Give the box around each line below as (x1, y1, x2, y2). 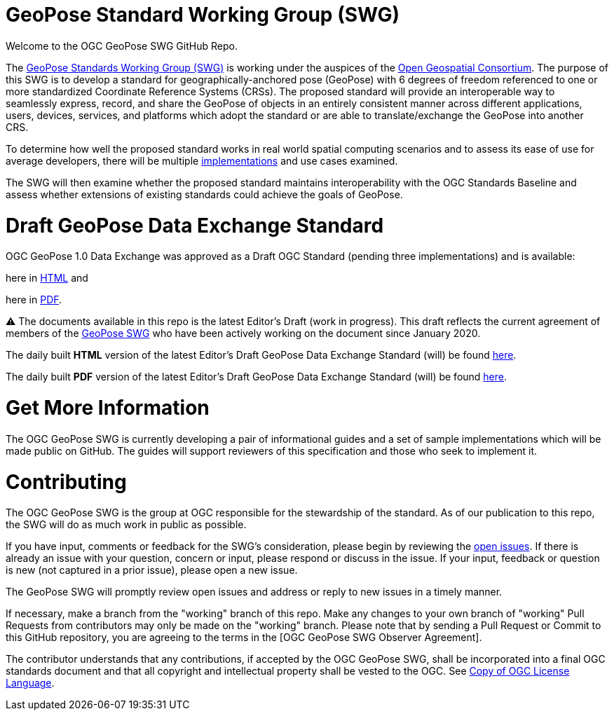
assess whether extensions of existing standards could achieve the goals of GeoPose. (6, 188, 403, 200)
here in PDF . (6, 294, 62, 306)
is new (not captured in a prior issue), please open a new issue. (6, 564, 298, 577)
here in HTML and (6, 272, 88, 284)
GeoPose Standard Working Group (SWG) (6, 3, 400, 27)
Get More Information (6, 396, 210, 420)
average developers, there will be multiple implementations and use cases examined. (6, 154, 398, 167)
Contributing (6, 469, 127, 494)
